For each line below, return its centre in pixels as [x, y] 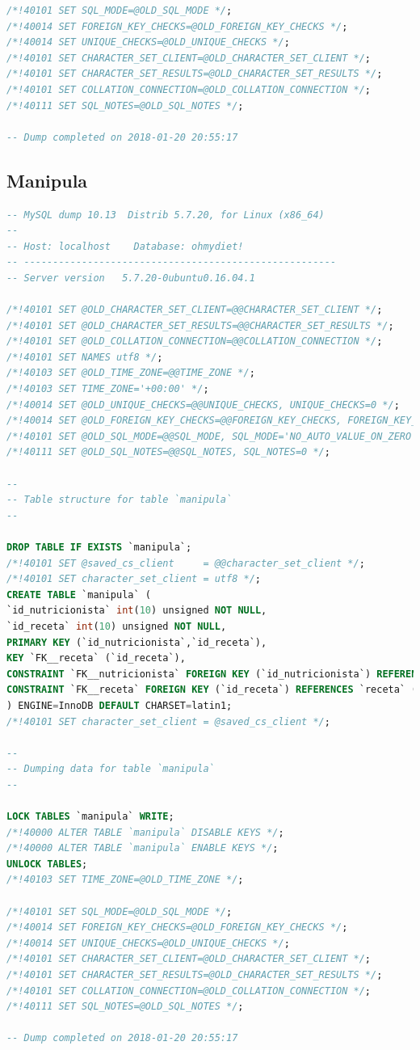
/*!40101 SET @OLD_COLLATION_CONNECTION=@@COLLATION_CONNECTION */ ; [195, 342]
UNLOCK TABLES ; [47, 864]
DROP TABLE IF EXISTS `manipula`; [99, 548]
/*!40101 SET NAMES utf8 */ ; [85, 357]
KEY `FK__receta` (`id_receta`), [96, 658]
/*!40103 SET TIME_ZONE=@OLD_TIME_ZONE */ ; [125, 880]
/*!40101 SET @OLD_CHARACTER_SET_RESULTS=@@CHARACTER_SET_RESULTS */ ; [200, 325]
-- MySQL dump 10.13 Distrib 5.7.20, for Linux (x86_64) [166, 215]
